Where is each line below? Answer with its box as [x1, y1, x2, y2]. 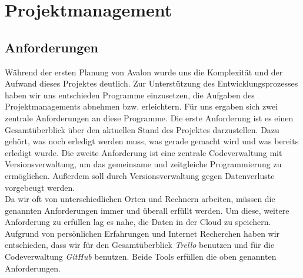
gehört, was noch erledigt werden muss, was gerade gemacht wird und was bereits [5, 135, 299, 147]
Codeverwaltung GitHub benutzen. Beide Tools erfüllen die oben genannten [5, 250, 277, 263]
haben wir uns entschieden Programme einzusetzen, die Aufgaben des [5, 88, 255, 101]
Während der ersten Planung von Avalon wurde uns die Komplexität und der [5, 65, 283, 78]
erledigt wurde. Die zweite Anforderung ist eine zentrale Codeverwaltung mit [5, 146, 282, 158]
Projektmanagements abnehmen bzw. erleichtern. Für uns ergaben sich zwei [5, 100, 278, 112]
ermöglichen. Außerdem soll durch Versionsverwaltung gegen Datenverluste [5, 169, 275, 181]
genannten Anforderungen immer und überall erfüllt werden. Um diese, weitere [5, 204, 289, 216]
